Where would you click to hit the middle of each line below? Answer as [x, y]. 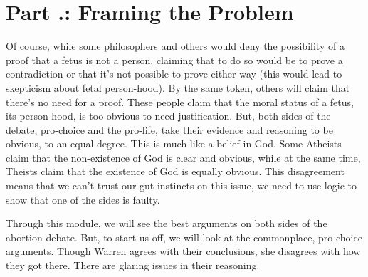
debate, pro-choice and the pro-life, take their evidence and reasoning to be [169, 129]
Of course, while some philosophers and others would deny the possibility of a [175, 46]
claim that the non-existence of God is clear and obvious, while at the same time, [183, 157]
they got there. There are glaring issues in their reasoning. [133, 265]
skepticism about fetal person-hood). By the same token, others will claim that [178, 87]
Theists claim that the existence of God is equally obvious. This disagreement [175, 171]
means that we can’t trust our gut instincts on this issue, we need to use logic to [181, 185]
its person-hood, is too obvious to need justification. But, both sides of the [168, 116]
